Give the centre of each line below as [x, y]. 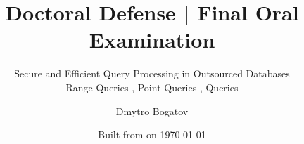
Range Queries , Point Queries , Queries [152, 87]
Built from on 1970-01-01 [152, 135]
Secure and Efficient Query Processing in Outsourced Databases [152, 73]
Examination [152, 40]
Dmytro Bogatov [152, 111]
